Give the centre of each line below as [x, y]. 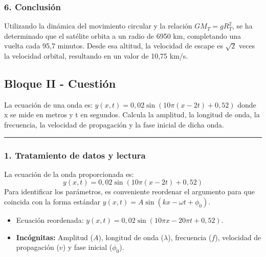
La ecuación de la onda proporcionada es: [69, 174]
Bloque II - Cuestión [60, 83]
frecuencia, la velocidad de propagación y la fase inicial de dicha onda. [114, 124]
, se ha [242, 26]
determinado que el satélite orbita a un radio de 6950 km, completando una [123, 35]
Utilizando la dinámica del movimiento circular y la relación [98, 26]
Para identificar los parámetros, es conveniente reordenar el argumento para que [129, 191]
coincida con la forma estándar [52, 201]
